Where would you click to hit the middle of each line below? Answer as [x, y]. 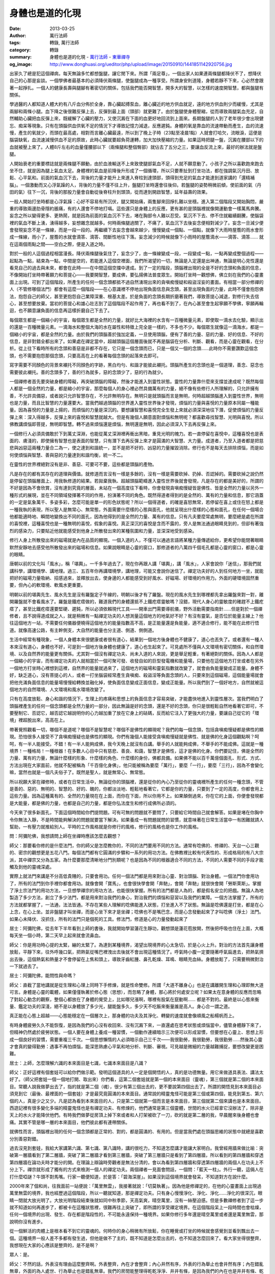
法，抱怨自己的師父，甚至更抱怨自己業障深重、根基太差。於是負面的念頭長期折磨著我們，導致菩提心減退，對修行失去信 [134, 296]
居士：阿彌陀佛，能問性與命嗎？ [43, 975]
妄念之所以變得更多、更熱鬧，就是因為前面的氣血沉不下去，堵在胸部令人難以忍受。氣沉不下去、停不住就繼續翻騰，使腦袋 [136, 216]
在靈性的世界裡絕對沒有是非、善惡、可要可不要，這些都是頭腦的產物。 [83, 464]
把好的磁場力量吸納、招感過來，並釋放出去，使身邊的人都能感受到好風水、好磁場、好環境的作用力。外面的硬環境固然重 [134, 578]
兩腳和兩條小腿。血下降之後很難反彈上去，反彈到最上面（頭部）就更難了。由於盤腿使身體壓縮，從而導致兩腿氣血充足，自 [136, 111]
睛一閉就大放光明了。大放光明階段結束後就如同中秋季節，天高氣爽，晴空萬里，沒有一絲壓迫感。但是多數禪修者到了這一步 [136, 1200]
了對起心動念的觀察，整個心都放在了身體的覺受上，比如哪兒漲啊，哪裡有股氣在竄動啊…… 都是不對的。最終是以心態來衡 [134, 999]
